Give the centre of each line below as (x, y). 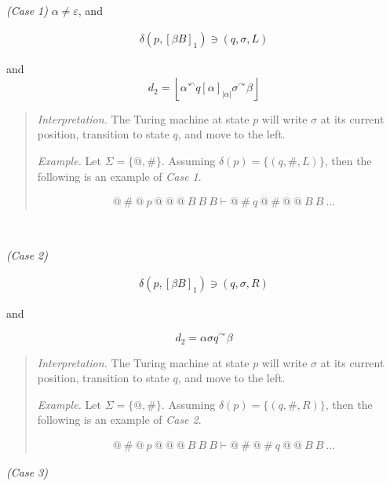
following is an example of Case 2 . (119, 420)
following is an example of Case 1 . (119, 176)
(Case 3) (27, 471)
